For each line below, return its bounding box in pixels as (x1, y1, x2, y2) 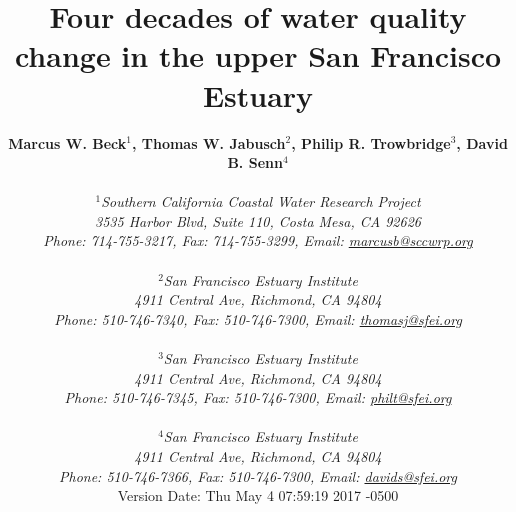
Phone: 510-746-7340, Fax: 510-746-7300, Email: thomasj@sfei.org (54, 308, 462, 329)
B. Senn (227, 152, 283, 173)
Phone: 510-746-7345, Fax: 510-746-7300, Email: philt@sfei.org (64, 387, 452, 408)
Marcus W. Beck (8, 132, 127, 153)
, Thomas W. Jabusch (131, 132, 286, 153)
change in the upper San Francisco (14, 35, 502, 76)
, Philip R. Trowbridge (291, 132, 451, 153)
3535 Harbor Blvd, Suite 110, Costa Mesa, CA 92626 (95, 210, 421, 231)
